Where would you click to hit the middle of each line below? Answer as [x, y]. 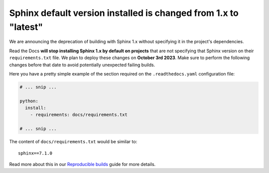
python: [29, 101]
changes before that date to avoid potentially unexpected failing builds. [82, 65]
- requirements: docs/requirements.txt [79, 115]
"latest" [26, 27]
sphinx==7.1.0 [35, 153]
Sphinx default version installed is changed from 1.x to [124, 13]
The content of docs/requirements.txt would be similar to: [73, 142]
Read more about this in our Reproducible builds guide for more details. [82, 164]
